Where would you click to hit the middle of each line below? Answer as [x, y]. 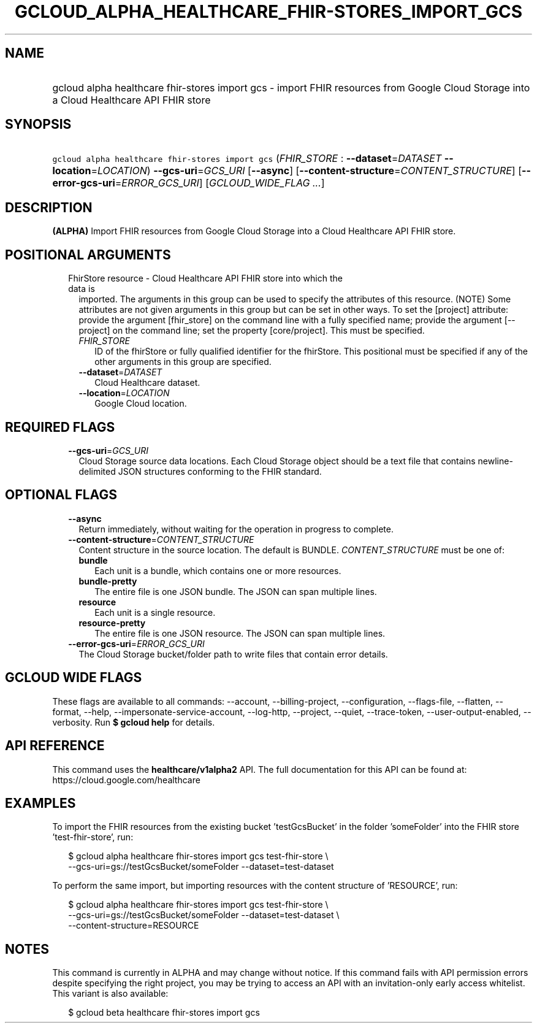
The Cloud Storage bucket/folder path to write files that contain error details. [233, 654]
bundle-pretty [108, 581]
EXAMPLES [40, 803]
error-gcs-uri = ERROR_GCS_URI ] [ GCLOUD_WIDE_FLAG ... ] [189, 183]
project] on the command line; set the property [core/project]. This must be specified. [252, 331]
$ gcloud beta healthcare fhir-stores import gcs [164, 1013]
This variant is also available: [110, 994]
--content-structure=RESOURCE [134, 926]
